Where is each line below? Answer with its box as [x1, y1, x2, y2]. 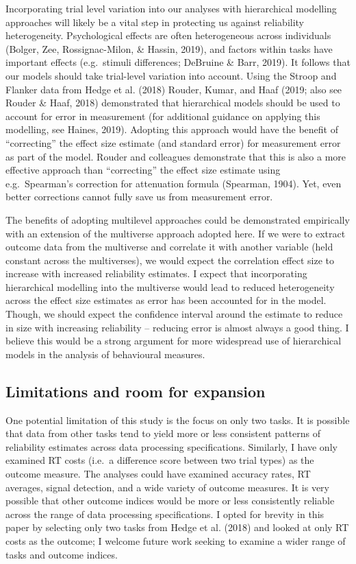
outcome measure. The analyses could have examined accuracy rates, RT [5, 467, 311, 481]
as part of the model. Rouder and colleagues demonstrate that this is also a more [5, 149, 346, 163]
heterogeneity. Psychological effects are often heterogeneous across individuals [5, 28, 331, 43]
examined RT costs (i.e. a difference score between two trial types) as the [5, 453, 314, 467]
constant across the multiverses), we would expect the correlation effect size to [5, 252, 335, 267]
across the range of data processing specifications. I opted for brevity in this [5, 506, 325, 521]
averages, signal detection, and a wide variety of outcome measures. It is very [5, 480, 329, 494]
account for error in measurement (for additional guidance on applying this [5, 108, 320, 123]
